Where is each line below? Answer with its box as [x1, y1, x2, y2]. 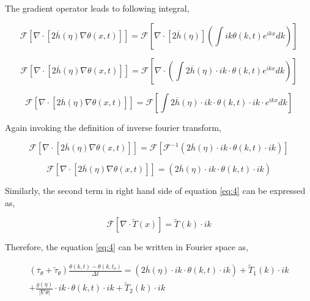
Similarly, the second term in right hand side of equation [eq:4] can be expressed [5, 184, 306, 197]
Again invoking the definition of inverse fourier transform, [5, 121, 221, 133]
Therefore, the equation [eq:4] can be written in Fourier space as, [5, 240, 249, 253]
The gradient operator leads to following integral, [5, 2, 190, 14]
